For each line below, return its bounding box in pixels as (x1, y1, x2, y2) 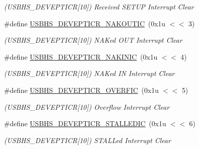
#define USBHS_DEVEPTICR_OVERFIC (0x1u (4, 84, 159, 95)
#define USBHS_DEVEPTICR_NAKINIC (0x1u (4, 51, 158, 62)
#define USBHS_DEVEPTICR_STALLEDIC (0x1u (4, 118, 166, 129)
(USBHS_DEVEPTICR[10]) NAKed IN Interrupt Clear (4, 68, 175, 78)
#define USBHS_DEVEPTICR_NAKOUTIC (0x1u (4, 18, 166, 28)
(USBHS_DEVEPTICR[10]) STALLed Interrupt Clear (4, 135, 171, 145)
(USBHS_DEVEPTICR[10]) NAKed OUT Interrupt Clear (4, 35, 183, 45)
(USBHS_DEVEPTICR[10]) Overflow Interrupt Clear (4, 101, 170, 112)
